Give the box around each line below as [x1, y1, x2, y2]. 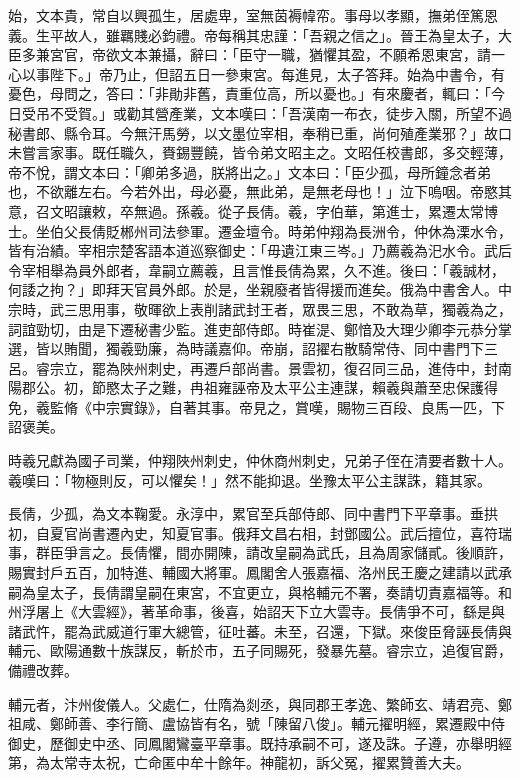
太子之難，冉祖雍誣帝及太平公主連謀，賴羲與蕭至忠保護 [119, 377, 484, 398]
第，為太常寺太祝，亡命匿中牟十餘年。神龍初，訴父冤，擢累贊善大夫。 [8, 752, 470, 773]
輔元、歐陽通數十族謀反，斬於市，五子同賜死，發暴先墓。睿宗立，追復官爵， [8, 640, 512, 661]
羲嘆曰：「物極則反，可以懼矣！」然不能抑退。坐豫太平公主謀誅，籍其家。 [8, 469, 491, 490]
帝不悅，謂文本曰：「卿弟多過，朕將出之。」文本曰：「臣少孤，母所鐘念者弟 [8, 161, 491, 182]
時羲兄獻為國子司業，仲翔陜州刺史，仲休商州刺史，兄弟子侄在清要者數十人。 [8, 450, 512, 471]
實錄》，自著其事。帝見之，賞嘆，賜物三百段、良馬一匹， [119, 396, 491, 417]
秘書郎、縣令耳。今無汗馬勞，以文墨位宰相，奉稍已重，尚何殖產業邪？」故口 [8, 122, 512, 143]
